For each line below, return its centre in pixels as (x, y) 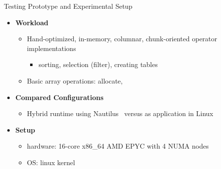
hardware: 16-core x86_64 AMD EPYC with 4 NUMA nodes (118, 146)
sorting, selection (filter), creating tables (98, 64)
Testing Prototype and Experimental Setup (68, 6)
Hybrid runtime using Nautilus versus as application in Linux (120, 113)
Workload (32, 22)
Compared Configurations (59, 97)
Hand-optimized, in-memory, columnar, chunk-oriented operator (122, 39)
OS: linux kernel (51, 162)
